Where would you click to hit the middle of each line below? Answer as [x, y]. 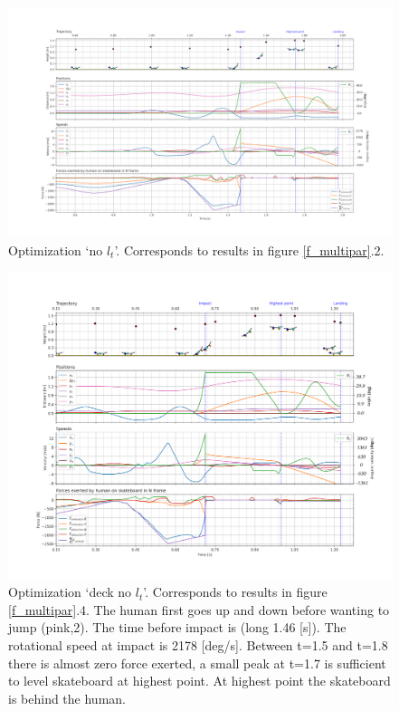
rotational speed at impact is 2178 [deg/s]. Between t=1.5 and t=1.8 [198, 644]
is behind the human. [67, 698]
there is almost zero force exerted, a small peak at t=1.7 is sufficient [197, 663]
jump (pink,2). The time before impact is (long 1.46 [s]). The [177, 627]
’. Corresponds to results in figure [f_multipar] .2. [249, 250]
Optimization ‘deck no [70, 592]
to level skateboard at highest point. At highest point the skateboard [199, 681]
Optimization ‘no [56, 250]
